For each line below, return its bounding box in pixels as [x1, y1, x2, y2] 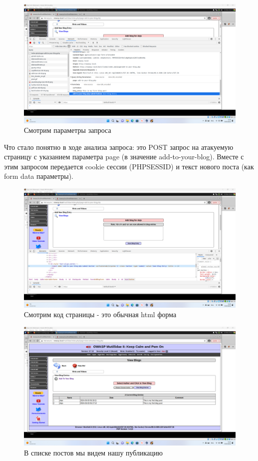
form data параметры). [4, 171, 74, 181]
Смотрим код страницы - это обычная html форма [24, 309, 177, 320]
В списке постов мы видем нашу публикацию [24, 447, 163, 458]
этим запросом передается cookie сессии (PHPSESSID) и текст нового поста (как [4, 161, 254, 171]
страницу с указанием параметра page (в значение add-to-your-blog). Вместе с [4, 151, 244, 162]
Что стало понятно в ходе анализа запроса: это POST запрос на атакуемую [4, 141, 234, 152]
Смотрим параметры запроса [24, 125, 111, 135]
